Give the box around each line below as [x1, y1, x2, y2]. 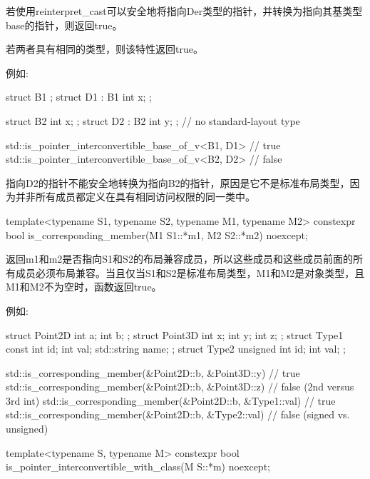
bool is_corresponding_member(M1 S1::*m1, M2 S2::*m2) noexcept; [6, 227, 308, 242]
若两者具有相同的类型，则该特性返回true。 [6, 41, 203, 56]
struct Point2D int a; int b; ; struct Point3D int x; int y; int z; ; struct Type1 [6, 327, 344, 342]
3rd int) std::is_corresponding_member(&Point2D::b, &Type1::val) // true [6, 393, 336, 408]
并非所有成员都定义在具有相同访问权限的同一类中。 [15, 189, 255, 204]
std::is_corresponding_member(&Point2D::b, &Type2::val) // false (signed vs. [6, 407, 350, 422]
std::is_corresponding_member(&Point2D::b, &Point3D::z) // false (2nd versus [6, 379, 354, 394]
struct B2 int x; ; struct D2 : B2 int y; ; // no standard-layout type [6, 113, 300, 128]
